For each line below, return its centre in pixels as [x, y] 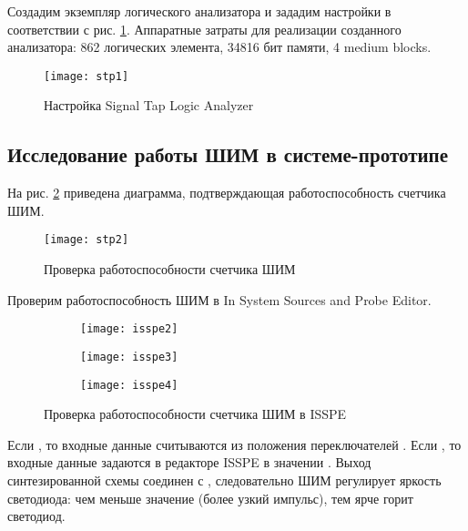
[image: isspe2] [129, 329]
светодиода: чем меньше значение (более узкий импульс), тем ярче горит [210, 498]
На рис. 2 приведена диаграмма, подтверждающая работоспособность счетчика [227, 193]
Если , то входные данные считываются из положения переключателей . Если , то [234, 444]
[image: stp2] [86, 240]
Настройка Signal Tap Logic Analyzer [149, 105]
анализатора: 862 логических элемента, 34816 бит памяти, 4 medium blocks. [219, 47]
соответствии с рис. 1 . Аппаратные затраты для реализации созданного [204, 29]
